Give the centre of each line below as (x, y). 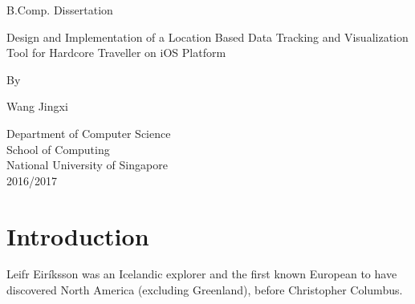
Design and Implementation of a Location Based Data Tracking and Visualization (207, 36)
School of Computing (58, 149)
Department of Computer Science (89, 133)
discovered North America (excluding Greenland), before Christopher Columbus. (205, 290)
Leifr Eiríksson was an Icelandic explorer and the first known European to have (202, 274)
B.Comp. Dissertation (60, 10)
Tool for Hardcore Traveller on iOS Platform (116, 53)
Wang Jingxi (37, 106)
